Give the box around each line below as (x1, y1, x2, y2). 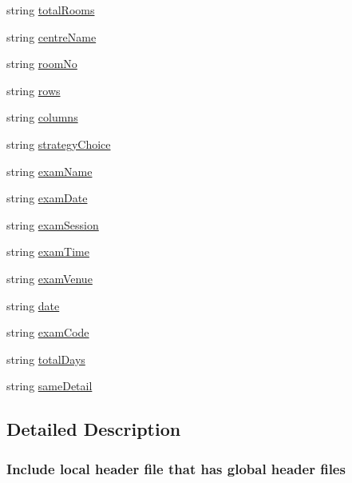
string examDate (6, 190, 88, 206)
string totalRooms (6, 2, 95, 18)
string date (6, 297, 60, 313)
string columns (6, 109, 78, 126)
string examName (6, 162, 93, 179)
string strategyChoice (6, 135, 111, 152)
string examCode (6, 324, 89, 341)
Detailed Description (6, 417, 181, 441)
